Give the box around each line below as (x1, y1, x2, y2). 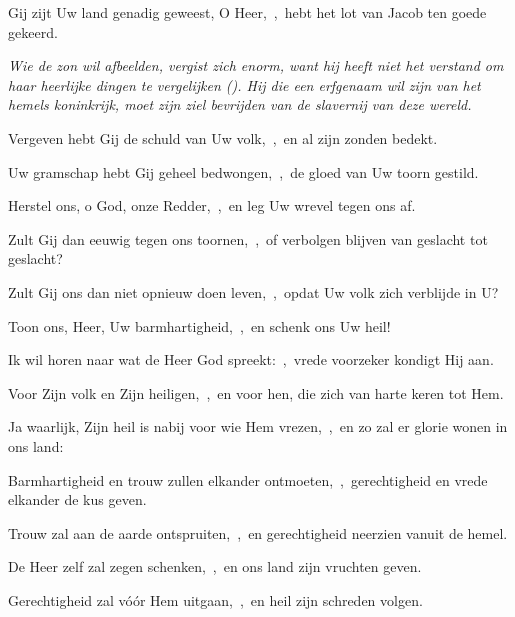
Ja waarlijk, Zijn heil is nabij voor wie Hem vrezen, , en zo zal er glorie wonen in (8, 416, 508, 437)
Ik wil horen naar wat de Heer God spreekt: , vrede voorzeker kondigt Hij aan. (8, 349, 494, 370)
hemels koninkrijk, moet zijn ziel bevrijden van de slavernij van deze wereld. (8, 94, 472, 115)
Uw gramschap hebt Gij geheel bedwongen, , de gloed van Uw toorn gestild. (8, 161, 479, 182)
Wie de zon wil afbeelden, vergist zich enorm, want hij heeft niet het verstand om (8, 55, 504, 76)
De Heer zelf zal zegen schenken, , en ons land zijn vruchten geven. (8, 556, 422, 577)
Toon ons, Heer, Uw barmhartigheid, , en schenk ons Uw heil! (8, 315, 391, 336)
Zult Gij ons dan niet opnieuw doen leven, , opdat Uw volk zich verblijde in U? (8, 281, 499, 302)
